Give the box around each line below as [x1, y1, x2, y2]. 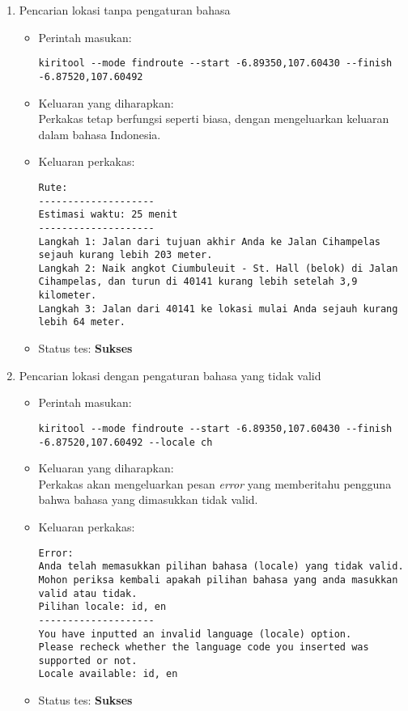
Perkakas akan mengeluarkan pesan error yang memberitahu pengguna [38, 475, 392, 492]
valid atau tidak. [38, 587, 138, 599]
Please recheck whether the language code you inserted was [38, 641, 369, 654]
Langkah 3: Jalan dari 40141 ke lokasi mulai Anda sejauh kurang [38, 303, 398, 315]
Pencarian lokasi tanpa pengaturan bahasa [19, 2, 231, 18]
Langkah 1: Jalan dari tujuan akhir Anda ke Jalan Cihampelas [38, 235, 380, 248]
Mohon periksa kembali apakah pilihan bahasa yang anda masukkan [38, 573, 398, 586]
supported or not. [38, 654, 138, 667]
